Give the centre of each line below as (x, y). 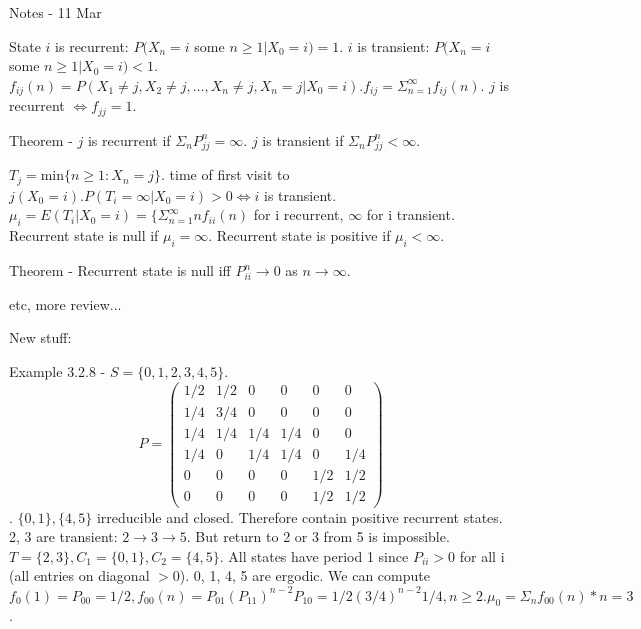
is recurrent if (129, 139)
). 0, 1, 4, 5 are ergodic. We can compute (304, 575)
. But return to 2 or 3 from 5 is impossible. (318, 536)
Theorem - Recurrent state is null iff (120, 270)
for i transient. (410, 214)
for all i (482, 555)
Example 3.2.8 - (57, 370)
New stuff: (40, 337)
